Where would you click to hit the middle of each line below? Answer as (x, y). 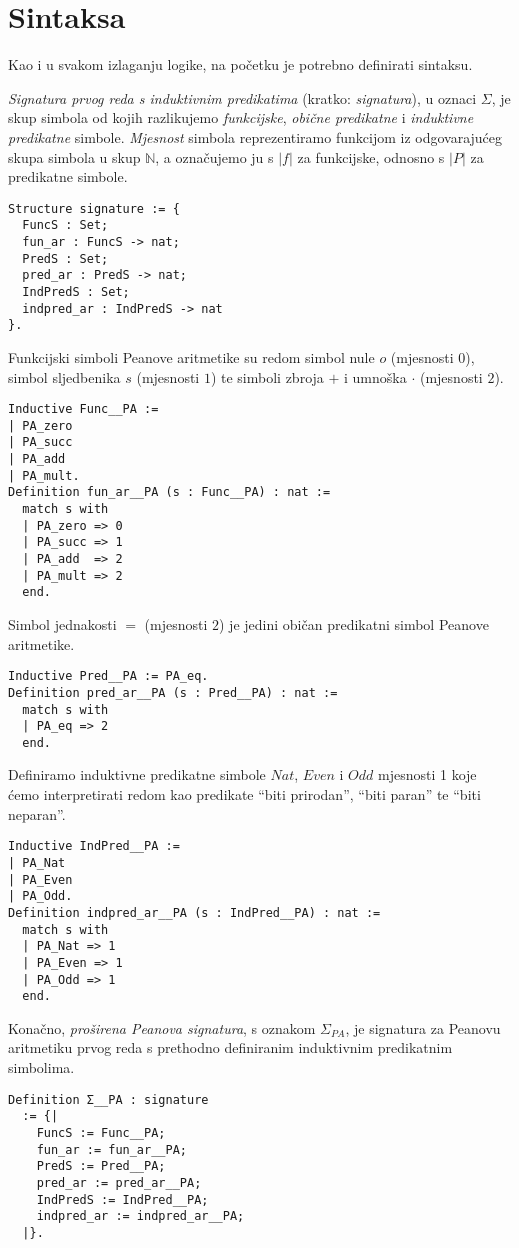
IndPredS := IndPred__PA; (122, 1199)
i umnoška (375, 376)
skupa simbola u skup (74, 156)
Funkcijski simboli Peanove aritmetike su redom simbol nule (191, 356)
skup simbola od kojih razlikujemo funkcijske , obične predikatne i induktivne (241, 117)
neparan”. (37, 813)
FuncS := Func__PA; (101, 1132)
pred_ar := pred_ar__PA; (119, 1182)
